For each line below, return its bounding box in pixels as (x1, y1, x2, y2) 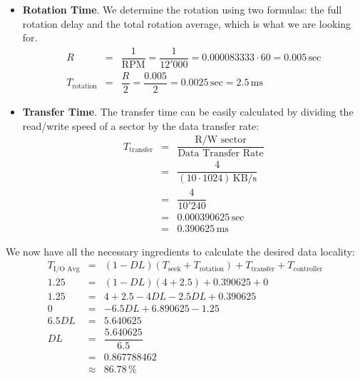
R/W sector (195, 135, 247, 146)
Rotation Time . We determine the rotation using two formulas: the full (22, 2, 342, 16)
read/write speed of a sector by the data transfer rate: (22, 118, 259, 133)
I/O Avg (53, 265, 80, 273)
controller (293, 265, 323, 273)
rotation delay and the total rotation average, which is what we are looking (22, 16, 351, 31)
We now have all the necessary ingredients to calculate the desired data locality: (6, 243, 355, 258)
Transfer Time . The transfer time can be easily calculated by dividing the (22, 103, 354, 118)
